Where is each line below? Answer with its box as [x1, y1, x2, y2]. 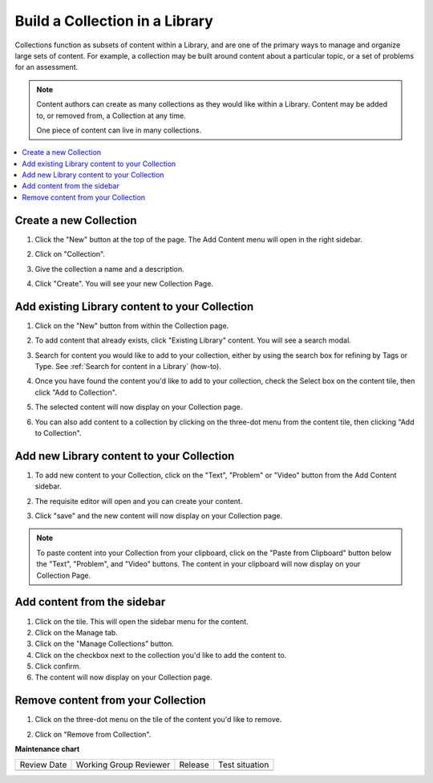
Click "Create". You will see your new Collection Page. [34, 278, 214, 288]
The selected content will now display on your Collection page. [34, 402, 243, 412]
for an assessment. [14, 63, 79, 72]
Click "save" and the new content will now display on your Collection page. [34, 511, 283, 521]
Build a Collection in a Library [14, 12, 214, 30]
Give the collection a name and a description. [34, 264, 184, 274]
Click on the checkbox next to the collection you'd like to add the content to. [34, 650, 287, 659]
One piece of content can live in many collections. [36, 125, 202, 135]
